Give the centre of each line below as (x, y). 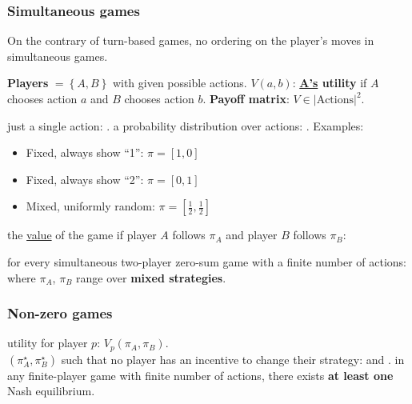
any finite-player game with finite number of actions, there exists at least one (200, 375)
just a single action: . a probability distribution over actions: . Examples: (186, 125)
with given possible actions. (180, 83)
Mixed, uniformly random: (90, 206)
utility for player (48, 343)
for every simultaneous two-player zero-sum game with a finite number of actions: (207, 261)
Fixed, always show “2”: (85, 179)
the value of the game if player (82, 235)
